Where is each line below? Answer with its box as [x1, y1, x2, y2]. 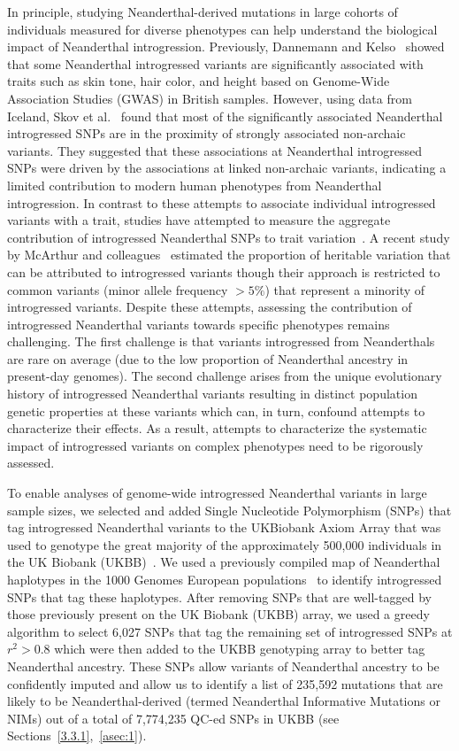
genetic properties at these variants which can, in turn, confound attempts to [7, 401, 425, 420]
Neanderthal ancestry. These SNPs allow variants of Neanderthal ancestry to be [7, 656, 440, 675]
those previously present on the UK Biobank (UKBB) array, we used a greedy [7, 605, 430, 623]
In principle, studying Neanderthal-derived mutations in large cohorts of [7, 3, 398, 20]
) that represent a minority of [264, 280, 425, 298]
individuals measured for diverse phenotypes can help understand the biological [7, 19, 438, 38]
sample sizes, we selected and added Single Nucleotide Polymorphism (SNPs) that [7, 500, 452, 519]
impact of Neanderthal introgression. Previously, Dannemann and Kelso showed [7, 37, 445, 56]
